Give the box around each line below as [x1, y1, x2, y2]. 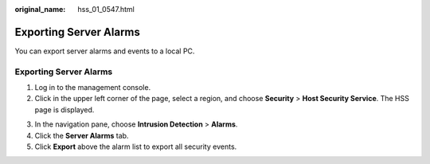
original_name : [14, 5, 66, 14]
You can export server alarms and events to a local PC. [14, 46, 195, 56]
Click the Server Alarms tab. [34, 131, 129, 140]
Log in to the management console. [34, 83, 151, 92]
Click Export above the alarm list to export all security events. [34, 142, 237, 151]
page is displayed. [34, 104, 95, 115]
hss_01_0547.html [77, 5, 135, 14]
